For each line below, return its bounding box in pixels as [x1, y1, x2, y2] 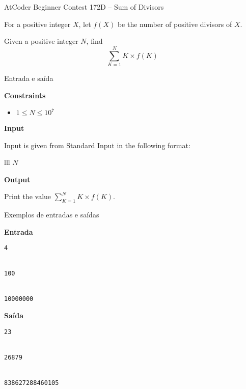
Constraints [4, 90, 46, 100]
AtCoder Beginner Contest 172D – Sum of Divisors [4, 2, 164, 12]
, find [86, 36, 103, 46]
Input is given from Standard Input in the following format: [4, 140, 190, 150]
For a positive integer [4, 18, 71, 29]
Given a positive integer [4, 36, 78, 46]
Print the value [4, 191, 51, 202]
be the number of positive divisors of [117, 18, 232, 29]
